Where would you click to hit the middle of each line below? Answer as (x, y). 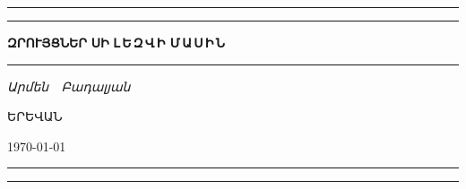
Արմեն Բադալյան (69, 86)
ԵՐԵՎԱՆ (35, 116)
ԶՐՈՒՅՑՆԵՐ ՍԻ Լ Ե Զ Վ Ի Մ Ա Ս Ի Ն (116, 42)
